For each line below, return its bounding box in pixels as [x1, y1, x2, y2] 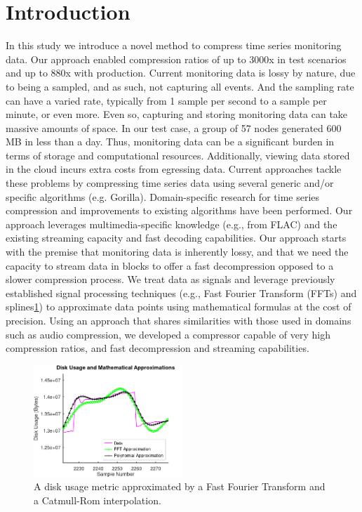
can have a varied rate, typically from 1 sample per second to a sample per [6, 93, 327, 107]
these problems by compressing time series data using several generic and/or [6, 176, 334, 190]
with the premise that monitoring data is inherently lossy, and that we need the [6, 244, 349, 259]
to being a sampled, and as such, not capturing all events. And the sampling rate [6, 79, 354, 93]
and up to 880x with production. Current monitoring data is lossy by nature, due [6, 65, 356, 80]
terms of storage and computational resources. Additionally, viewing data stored [6, 147, 350, 162]
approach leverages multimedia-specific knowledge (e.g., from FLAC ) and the [6, 216, 337, 231]
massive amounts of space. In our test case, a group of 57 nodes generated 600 [6, 120, 342, 135]
